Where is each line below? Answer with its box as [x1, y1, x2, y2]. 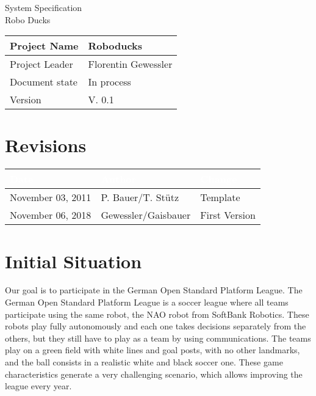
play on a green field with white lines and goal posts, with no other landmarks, [5, 343, 300, 356]
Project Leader [10, 57, 73, 71]
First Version [200, 208, 256, 222]
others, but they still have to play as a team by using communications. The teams [5, 331, 311, 344]
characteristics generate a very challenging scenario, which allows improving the [5, 367, 303, 380]
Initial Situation [5, 248, 142, 273]
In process [88, 75, 131, 89]
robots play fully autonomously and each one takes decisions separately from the [5, 320, 306, 332]
